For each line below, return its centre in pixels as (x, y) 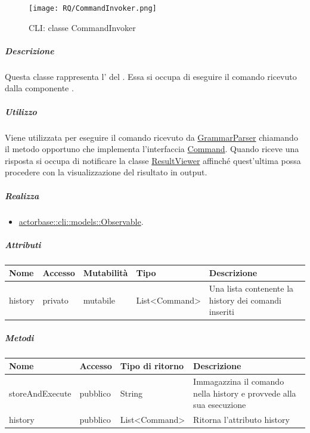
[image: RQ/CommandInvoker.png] (93, 8)
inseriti (221, 312)
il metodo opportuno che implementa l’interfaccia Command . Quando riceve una (152, 149)
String (131, 393)
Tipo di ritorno (152, 366)
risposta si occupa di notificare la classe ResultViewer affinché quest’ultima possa (153, 160)
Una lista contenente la (251, 288)
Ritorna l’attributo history (241, 420)
